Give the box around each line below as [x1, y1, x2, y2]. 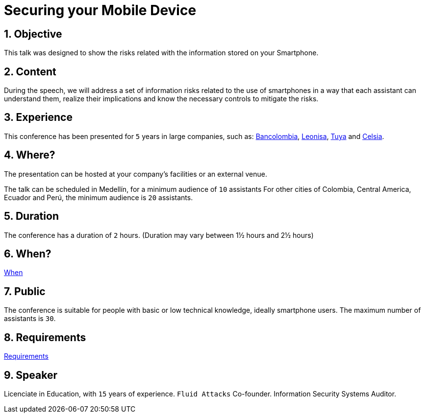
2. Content [4, 65, 56, 78]
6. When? [4, 247, 51, 260]
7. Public [4, 285, 46, 298]
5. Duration [4, 210, 59, 223]
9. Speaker [4, 369, 58, 381]
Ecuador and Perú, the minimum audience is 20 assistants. [4, 193, 193, 202]
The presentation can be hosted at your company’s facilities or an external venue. [4, 169, 268, 178]
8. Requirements [4, 331, 86, 344]
